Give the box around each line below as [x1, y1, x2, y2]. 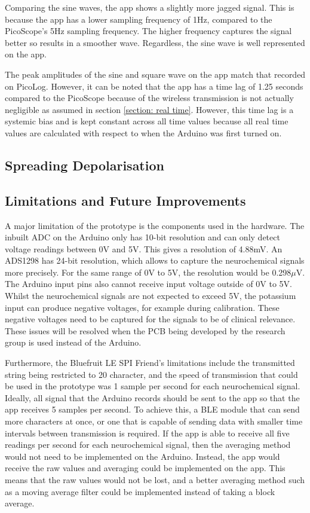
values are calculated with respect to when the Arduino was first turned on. [5, 126, 282, 139]
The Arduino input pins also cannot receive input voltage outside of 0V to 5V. [5, 277, 292, 290]
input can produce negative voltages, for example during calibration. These [5, 301, 280, 313]
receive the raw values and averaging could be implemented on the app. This [5, 462, 286, 474]
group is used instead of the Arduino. [5, 336, 142, 349]
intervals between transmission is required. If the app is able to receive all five [5, 426, 290, 439]
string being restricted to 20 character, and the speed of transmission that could [5, 368, 298, 380]
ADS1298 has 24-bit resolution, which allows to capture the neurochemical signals [5, 254, 305, 267]
